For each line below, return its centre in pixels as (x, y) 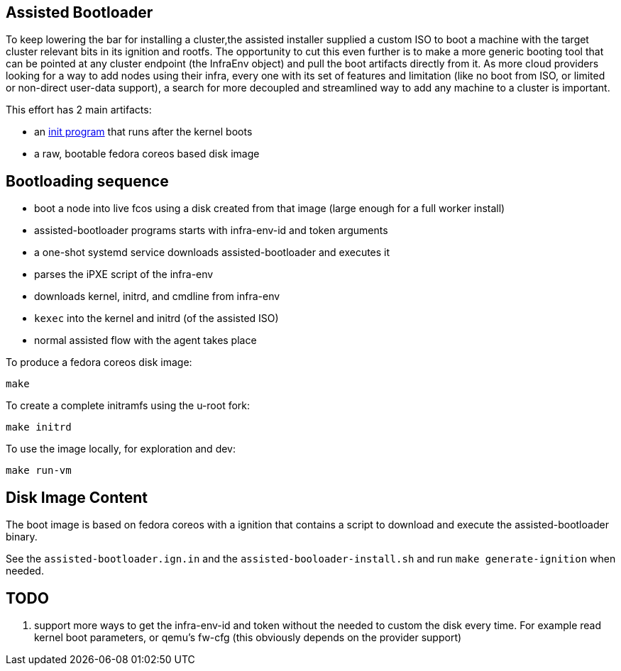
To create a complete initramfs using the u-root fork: (128, 406)
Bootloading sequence (87, 181)
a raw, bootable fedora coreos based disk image (147, 154)
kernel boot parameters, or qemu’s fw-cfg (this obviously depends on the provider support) (248, 637)
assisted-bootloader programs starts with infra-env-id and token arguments (211, 231)
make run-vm (39, 471)
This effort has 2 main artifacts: (79, 110)
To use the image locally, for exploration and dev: (121, 449)
